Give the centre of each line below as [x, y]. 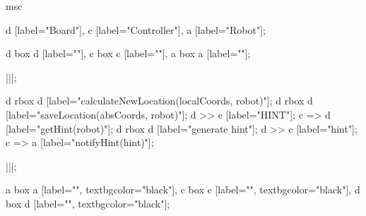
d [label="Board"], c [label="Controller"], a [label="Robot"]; [136, 29]
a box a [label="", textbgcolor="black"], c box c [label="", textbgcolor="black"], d [183, 190]
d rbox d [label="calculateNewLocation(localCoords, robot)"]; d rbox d [159, 101]
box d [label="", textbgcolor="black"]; [88, 203]
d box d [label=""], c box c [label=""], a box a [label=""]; [128, 53]
